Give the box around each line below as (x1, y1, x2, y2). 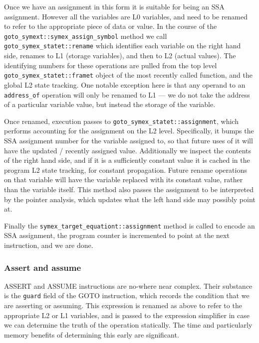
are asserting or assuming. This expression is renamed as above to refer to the (4, 300, 242, 311)
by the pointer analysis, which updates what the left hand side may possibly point (4, 194, 256, 204)
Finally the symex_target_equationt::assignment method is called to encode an (4, 220, 255, 230)
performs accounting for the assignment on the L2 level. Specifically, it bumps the (4, 125, 254, 136)
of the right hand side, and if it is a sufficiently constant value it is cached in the (4, 155, 250, 165)
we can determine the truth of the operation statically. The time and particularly (4, 320, 253, 330)
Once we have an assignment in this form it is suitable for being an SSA (4, 1, 225, 11)
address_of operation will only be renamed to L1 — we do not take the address (4, 89, 250, 100)
